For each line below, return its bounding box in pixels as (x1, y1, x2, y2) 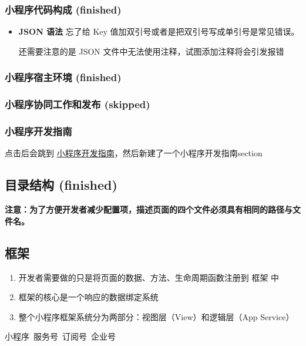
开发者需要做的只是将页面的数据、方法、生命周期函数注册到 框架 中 (18, 271, 280, 283)
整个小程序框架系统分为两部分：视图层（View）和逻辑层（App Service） (18, 310, 294, 323)
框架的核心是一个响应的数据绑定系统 (18, 291, 159, 303)
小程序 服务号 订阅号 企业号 (5, 330, 116, 342)
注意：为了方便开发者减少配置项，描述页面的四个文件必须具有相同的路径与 (5, 203, 292, 216)
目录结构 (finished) (5, 176, 117, 194)
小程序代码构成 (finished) (5, 2, 122, 16)
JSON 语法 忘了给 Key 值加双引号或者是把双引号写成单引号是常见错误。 (18, 25, 300, 38)
